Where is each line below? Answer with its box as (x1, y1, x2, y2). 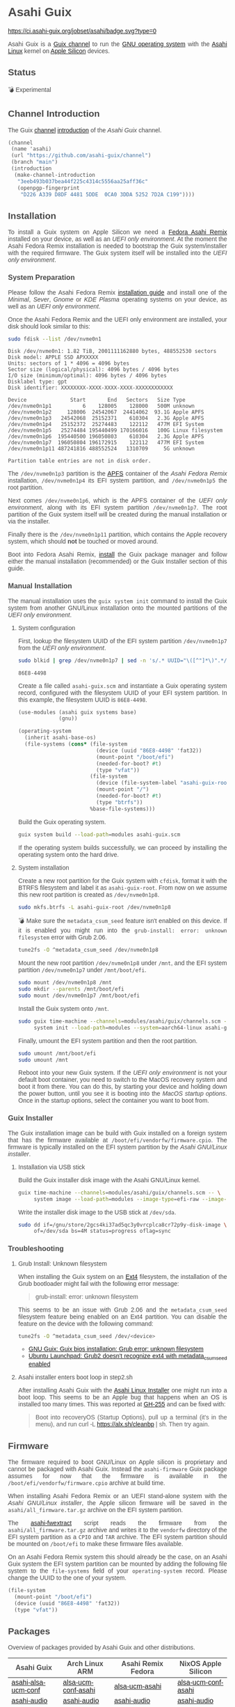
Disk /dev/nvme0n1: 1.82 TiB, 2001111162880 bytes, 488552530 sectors (8, 348, 217, 355)
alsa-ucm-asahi (114, 1683, 162, 1691)
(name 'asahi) (10, 145, 52, 152)
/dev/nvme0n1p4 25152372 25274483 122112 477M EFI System (8, 421, 204, 428)
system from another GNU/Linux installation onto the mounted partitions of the (8, 604, 227, 612)
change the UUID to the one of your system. (8, 1574, 127, 1582)
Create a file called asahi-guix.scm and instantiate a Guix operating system (17, 682, 227, 690)
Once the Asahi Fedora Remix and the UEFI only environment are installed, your (8, 315, 227, 323)
